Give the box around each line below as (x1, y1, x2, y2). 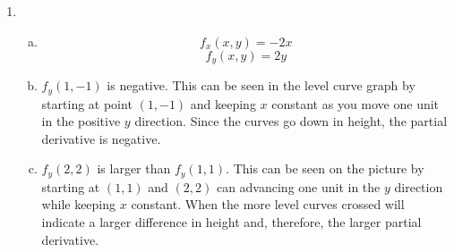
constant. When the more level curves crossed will (131, 195, 405, 214)
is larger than (97, 159, 171, 178)
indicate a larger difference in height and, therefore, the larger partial (41, 212, 422, 231)
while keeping (41, 195, 116, 214)
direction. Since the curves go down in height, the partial (134, 112, 448, 130)
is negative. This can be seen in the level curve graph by (107, 76, 415, 95)
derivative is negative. (41, 129, 161, 147)
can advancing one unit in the (216, 177, 381, 196)
